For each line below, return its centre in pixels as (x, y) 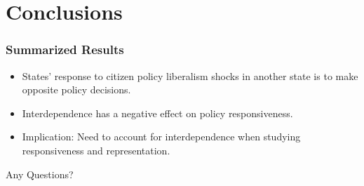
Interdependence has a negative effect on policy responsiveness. (157, 113)
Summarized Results (65, 49)
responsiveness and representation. (96, 150)
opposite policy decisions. (76, 89)
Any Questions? (40, 174)
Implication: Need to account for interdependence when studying (161, 137)
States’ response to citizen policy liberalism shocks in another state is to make (190, 75)
